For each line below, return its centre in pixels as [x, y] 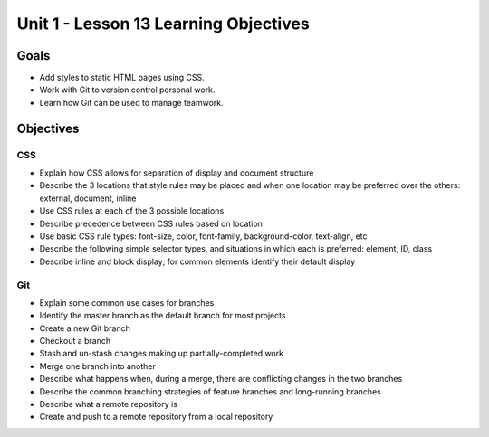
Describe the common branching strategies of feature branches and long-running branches [211, 391]
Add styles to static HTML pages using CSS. [122, 78]
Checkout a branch [75, 341]
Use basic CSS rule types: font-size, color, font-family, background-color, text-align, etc [203, 236]
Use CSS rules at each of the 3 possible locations [132, 211]
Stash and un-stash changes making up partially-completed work [162, 354]
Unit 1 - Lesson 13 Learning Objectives [163, 24]
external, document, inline [88, 198]
